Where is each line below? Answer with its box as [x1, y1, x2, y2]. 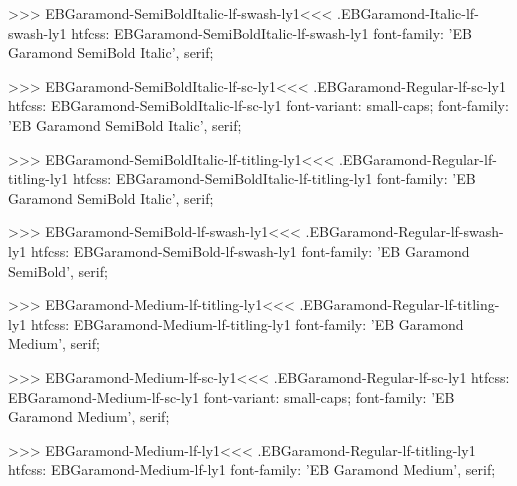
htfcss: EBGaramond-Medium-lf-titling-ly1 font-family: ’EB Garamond [30, 313, 464, 334]
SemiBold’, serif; [8, 260, 108, 281]
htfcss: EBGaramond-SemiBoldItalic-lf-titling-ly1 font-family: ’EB [72, 168, 476, 189]
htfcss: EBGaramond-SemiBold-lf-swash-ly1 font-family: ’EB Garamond [30, 240, 470, 261]
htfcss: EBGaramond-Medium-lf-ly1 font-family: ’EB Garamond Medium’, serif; [8, 459, 496, 480]
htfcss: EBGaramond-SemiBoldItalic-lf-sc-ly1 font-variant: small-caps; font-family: [8, 95, 509, 116]
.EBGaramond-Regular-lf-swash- [305, 221, 504, 242]
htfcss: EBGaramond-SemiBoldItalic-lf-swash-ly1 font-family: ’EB [71, 22, 472, 43]
